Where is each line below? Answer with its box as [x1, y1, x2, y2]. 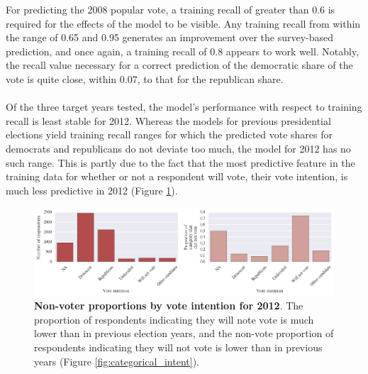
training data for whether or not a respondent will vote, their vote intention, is [6, 169, 348, 184]
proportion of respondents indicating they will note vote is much [34, 312, 314, 326]
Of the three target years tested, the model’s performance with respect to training [6, 99, 362, 114]
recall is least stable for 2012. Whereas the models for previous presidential [6, 113, 331, 128]
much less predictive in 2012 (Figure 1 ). [6, 182, 178, 197]
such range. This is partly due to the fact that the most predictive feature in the [6, 155, 355, 170]
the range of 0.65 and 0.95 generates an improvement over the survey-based [6, 30, 333, 45]
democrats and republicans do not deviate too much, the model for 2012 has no [6, 141, 351, 155]
